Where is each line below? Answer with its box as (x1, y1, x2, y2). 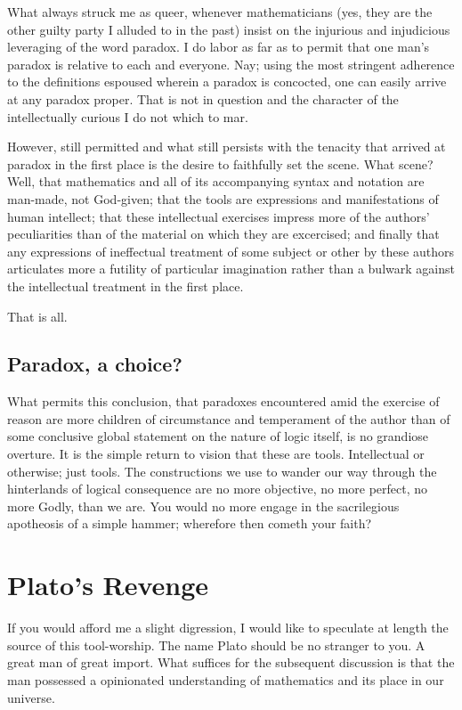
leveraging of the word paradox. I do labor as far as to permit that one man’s (7, 37, 430, 56)
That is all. (7, 306, 68, 325)
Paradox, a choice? (7, 350, 182, 378)
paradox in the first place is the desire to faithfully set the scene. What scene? (7, 154, 434, 173)
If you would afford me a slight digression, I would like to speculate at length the (7, 618, 449, 637)
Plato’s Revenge (7, 567, 209, 603)
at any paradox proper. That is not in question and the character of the (7, 89, 399, 108)
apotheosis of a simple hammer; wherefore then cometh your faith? (7, 514, 372, 533)
